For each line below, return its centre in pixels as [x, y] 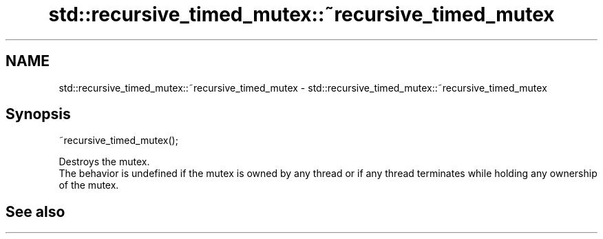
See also [35, 211]
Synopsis [38, 114]
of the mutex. [89, 185]
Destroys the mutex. [104, 162]
